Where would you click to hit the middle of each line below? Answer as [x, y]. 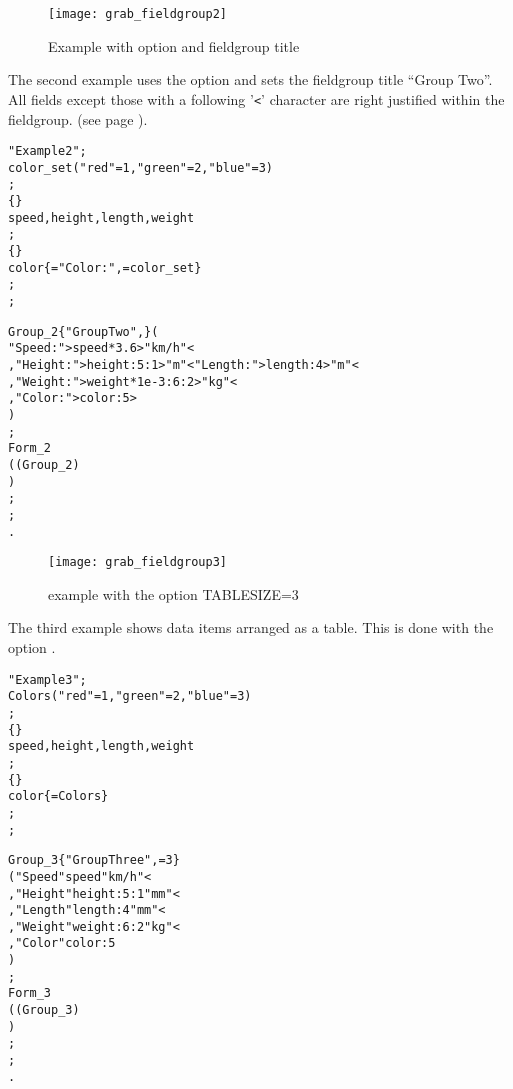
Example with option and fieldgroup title [174, 45]
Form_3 [29, 993]
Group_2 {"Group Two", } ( [83, 331]
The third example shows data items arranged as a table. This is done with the [251, 627]
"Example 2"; [47, 151]
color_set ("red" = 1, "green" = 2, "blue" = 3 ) [140, 167]
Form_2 [29, 448]
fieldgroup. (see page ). [78, 118]
